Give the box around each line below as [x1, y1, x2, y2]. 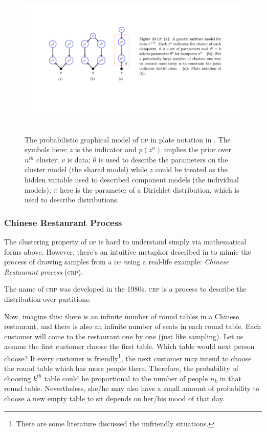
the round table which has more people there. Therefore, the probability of [4, 363, 238, 374]
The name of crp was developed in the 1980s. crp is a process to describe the [4, 283, 247, 294]
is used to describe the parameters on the [98, 154, 228, 164]
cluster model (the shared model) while [25, 164, 147, 175]
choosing [4, 373, 31, 383]
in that [219, 373, 241, 383]
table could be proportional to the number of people [44, 373, 208, 383]
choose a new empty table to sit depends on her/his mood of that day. [4, 393, 225, 403]
